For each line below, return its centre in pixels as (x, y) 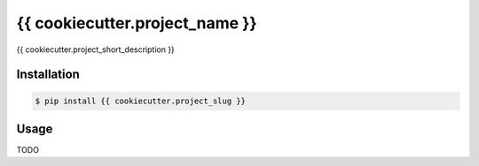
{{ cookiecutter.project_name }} (137, 23)
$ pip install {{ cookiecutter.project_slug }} (140, 101)
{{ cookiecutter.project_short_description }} (95, 49)
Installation (48, 75)
